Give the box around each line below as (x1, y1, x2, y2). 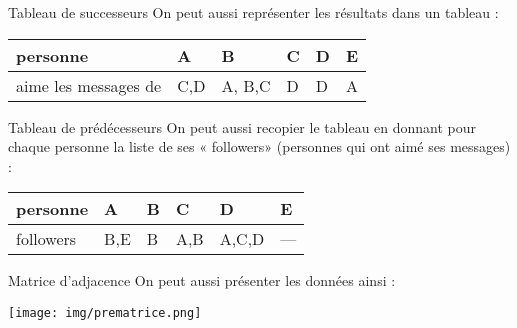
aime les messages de (16, 73, 162, 97)
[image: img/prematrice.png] (8, 305, 202, 320)
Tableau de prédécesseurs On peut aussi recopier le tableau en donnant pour (8, 116, 477, 137)
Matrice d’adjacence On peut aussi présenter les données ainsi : (8, 270, 396, 291)
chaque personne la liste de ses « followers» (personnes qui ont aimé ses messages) (8, 136, 511, 157)
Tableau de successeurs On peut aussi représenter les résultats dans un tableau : (8, 2, 499, 22)
